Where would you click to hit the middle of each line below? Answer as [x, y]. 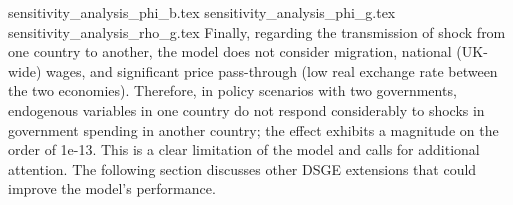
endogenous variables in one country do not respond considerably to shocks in [246, 109]
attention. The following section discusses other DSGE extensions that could [242, 168]
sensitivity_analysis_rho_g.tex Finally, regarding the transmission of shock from [257, 31]
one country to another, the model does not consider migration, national [230, 51]
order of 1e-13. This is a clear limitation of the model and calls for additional [244, 149]
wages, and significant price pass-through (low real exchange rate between [272, 70]
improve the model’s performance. [112, 188]
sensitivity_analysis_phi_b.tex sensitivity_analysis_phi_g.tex [202, 12]
